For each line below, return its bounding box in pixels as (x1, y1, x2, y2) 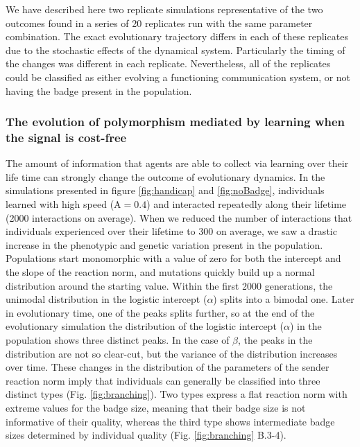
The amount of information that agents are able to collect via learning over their (6, 156, 349, 170)
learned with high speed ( (6, 197, 114, 211)
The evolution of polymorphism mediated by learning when (6, 113, 345, 130)
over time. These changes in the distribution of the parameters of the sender (6, 360, 329, 374)
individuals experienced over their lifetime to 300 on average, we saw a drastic (6, 224, 337, 238)
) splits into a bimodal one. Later (213, 292, 354, 306)
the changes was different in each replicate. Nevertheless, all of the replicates (6, 56, 331, 71)
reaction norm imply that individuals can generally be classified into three (6, 373, 320, 387)
